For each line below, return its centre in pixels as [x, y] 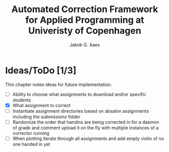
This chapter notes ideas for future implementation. [59, 84]
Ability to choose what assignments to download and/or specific [79, 94]
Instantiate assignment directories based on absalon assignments [81, 111]
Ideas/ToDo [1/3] [41, 70]
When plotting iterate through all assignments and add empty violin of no [88, 138]
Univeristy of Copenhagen [85, 31]
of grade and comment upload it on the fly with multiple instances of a [86, 128]
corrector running [31, 133]
